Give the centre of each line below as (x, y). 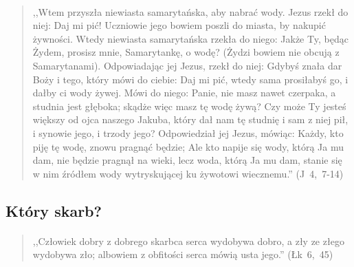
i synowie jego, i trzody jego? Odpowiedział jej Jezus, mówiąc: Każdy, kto (188, 132)
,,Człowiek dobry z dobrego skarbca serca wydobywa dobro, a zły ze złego (188, 241)
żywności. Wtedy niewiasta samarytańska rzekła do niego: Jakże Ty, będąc (190, 38)
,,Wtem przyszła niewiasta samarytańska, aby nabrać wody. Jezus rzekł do (190, 11)
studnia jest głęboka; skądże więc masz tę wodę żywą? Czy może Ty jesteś (189, 106)
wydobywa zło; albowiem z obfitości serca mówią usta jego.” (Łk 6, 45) (183, 254)
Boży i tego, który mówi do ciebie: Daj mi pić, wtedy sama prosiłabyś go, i (190, 79)
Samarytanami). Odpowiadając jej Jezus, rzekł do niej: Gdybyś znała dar (187, 65)
